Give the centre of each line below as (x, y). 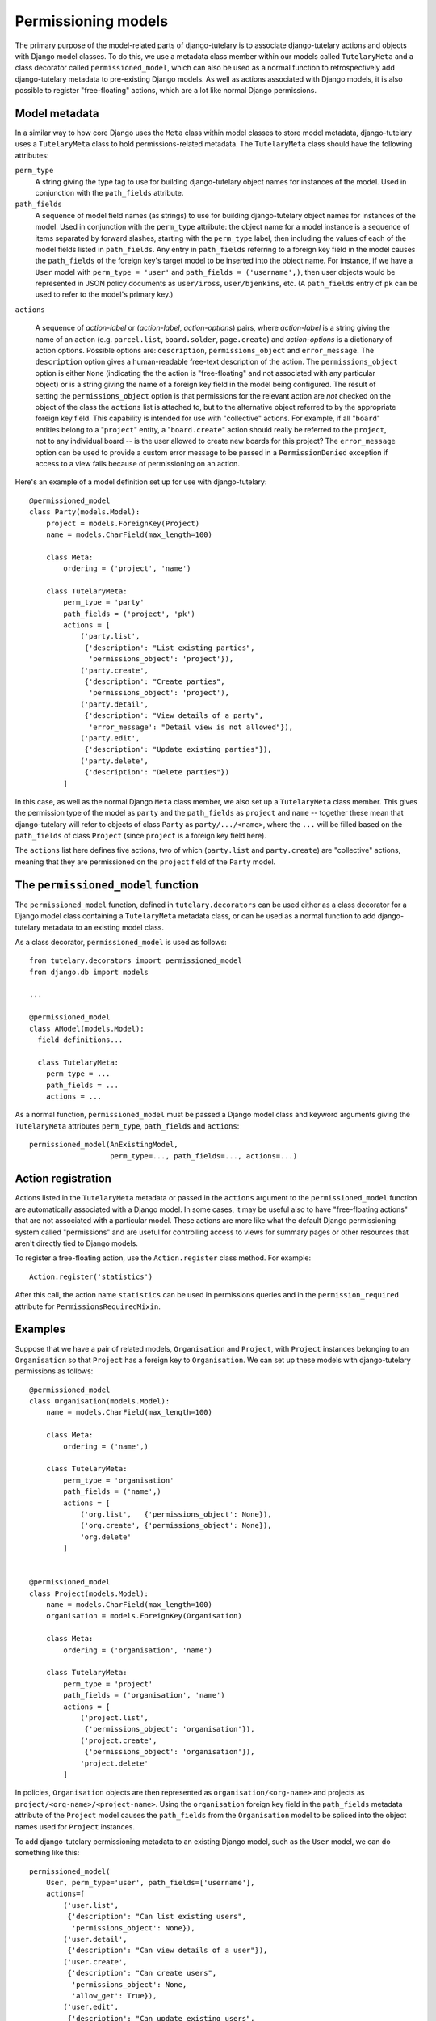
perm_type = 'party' (104, 603)
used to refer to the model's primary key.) (104, 294)
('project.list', (115, 1718)
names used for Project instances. (75, 1826)
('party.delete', (115, 761)
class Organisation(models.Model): (100, 1401)
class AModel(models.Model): (87, 1028)
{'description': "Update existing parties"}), (178, 749)
